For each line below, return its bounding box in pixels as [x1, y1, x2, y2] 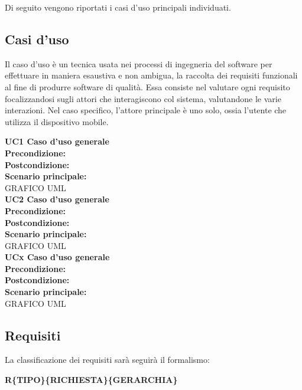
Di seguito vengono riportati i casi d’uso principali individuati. [5, 1, 231, 13]
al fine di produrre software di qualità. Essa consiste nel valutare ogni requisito [5, 80, 290, 93]
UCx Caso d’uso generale [5, 251, 110, 263]
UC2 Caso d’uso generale [5, 193, 109, 205]
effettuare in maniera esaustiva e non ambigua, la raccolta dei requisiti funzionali [5, 69, 298, 81]
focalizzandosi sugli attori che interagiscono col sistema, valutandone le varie [5, 92, 281, 104]
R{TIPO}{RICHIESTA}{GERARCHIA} [5, 373, 178, 386]
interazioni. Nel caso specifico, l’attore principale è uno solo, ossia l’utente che [5, 104, 287, 116]
